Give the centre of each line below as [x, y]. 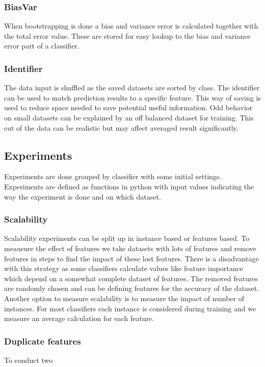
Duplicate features [43, 341]
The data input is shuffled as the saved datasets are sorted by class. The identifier [132, 88]
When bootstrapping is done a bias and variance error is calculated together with [131, 26]
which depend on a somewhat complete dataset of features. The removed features [131, 278]
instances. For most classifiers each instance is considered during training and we [130, 308]
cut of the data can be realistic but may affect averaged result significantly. [121, 127]
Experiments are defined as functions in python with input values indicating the [129, 186]
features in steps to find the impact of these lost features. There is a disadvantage [131, 258]
